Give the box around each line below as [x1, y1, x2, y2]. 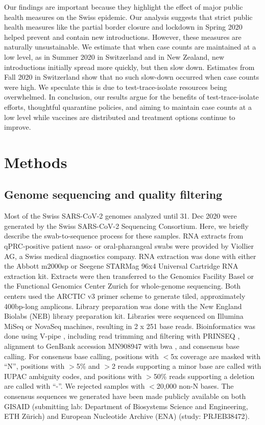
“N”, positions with [4, 361, 65, 371]
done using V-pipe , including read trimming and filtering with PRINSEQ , [4, 330, 240, 341]
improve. [4, 122, 31, 132]
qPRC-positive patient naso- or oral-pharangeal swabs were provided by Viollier [4, 241, 254, 251]
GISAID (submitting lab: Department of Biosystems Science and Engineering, [4, 400, 248, 411]
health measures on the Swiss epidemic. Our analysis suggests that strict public [4, 11, 253, 22]
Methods [4, 151, 67, 172]
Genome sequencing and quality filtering [4, 186, 223, 202]
